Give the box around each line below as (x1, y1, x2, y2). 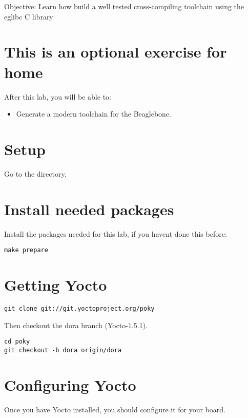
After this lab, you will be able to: (4, 91, 111, 102)
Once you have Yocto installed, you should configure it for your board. (4, 404, 226, 414)
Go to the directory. (4, 168, 67, 179)
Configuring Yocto (4, 374, 136, 395)
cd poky (4, 338, 30, 346)
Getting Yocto (4, 274, 107, 295)
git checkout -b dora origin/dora (4, 346, 122, 354)
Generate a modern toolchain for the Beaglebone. (16, 108, 171, 119)
